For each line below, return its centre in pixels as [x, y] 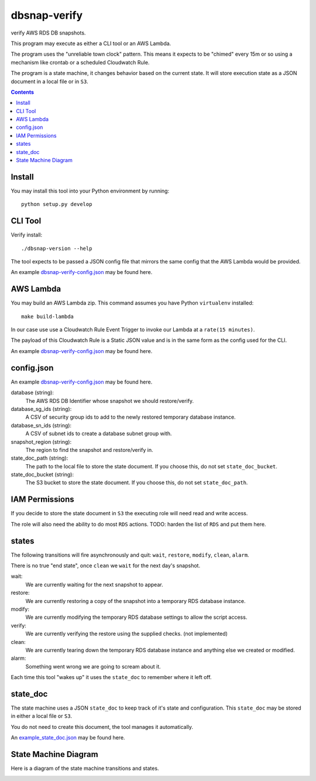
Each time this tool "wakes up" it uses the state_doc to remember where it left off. [111, 677]
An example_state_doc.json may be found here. [68, 738]
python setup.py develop [57, 204]
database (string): [32, 393]
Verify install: [27, 235]
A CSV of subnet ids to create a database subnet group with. [99, 434]
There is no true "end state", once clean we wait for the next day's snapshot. [106, 566]
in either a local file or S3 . [42, 716]
